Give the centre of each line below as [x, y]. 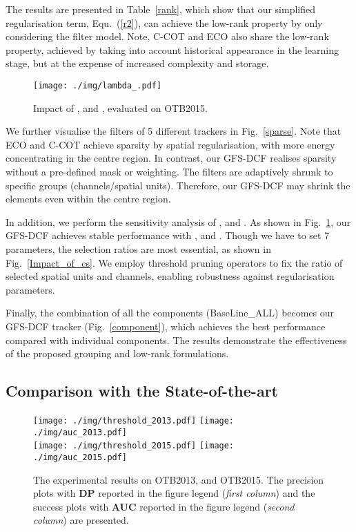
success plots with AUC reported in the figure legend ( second [164, 506]
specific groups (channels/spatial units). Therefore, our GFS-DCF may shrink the [178, 185]
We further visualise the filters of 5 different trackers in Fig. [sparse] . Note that [174, 131]
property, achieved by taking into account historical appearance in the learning [172, 49]
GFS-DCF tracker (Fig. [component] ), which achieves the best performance [166, 326]
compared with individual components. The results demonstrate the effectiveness [176, 340]
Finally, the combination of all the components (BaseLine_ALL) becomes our [170, 313]
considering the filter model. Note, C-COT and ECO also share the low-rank [167, 36]
